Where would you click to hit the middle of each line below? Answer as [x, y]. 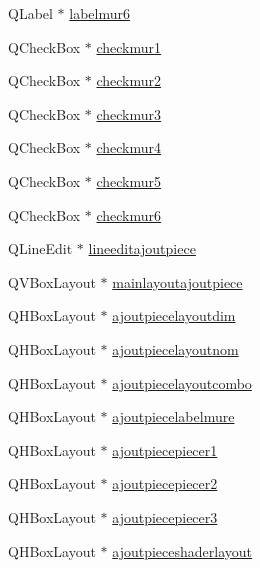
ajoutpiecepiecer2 [165, 483]
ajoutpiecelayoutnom [175, 348]
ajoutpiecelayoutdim [174, 315]
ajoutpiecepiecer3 [165, 516]
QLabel [30, 13]
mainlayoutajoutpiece [177, 281]
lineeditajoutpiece [142, 248]
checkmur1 [129, 46]
